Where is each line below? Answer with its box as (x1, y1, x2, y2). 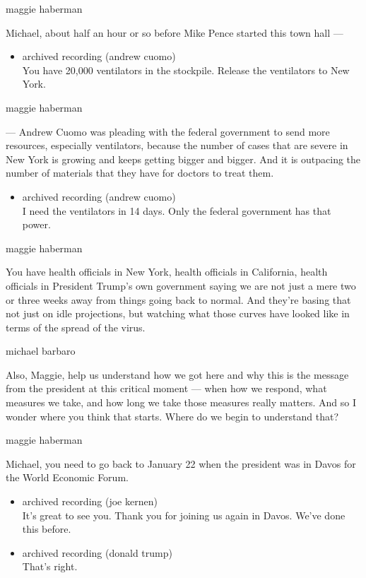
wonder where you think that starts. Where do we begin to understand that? (6, 408, 339, 423)
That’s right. (22, 559, 78, 574)
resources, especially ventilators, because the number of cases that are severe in (6, 138, 348, 153)
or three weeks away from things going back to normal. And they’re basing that (6, 292, 351, 307)
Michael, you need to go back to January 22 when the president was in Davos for (6, 456, 356, 471)
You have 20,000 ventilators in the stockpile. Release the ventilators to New (22, 62, 350, 77)
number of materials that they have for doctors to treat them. (6, 165, 274, 180)
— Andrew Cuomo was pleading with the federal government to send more (6, 124, 330, 138)
